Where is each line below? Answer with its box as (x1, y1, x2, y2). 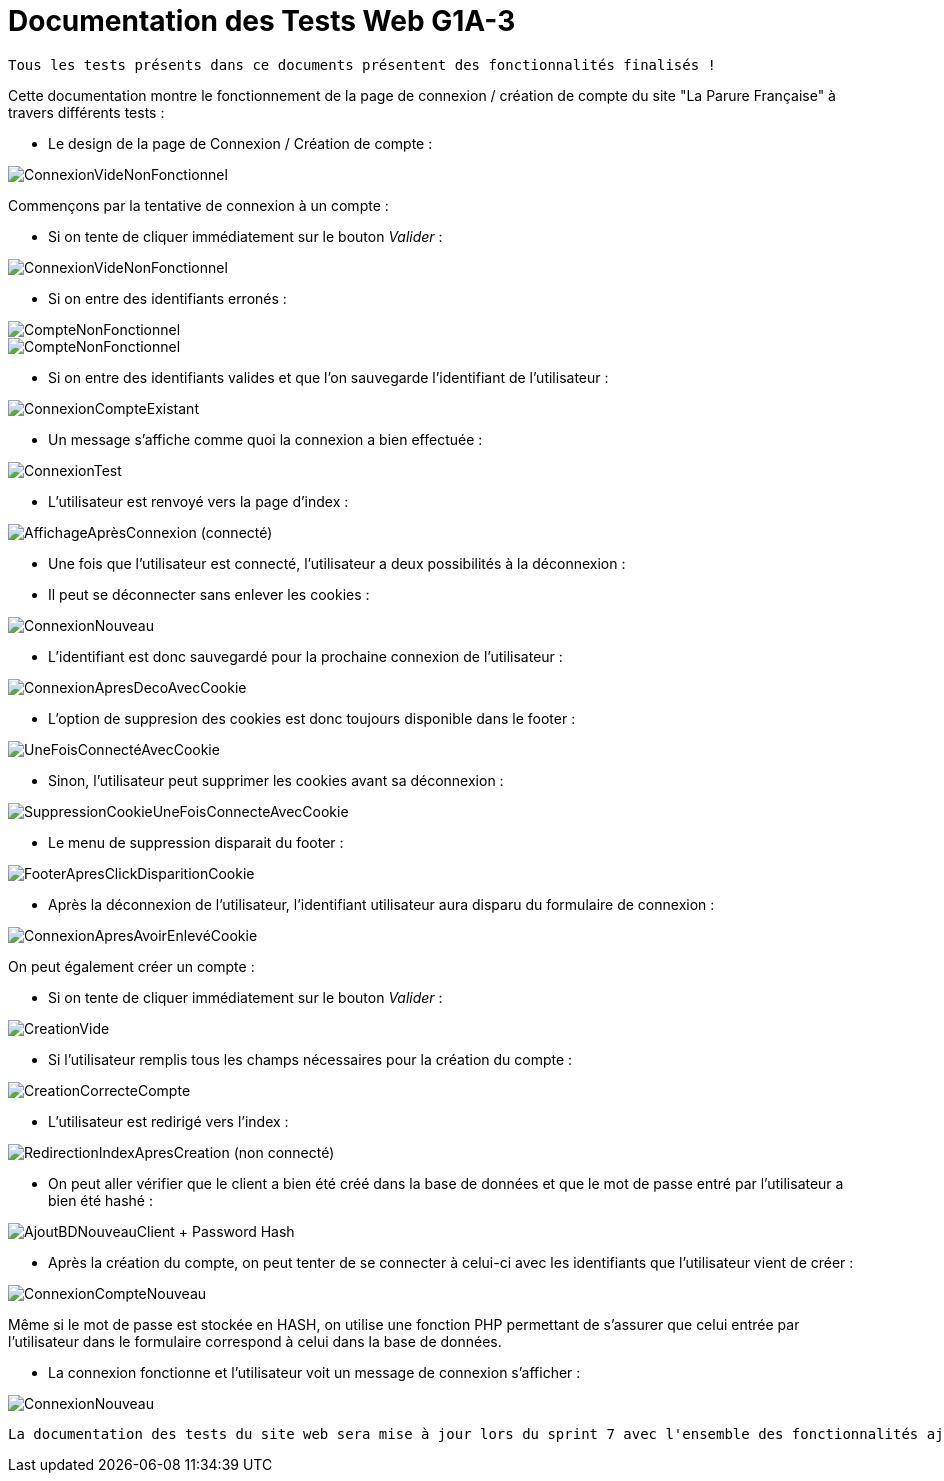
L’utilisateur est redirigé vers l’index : (48, 1112, 289, 1130)
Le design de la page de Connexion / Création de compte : (48, 134, 433, 152)
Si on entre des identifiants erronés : (48, 289, 287, 307)
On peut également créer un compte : (8, 957, 255, 975)
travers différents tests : (8, 103, 165, 121)
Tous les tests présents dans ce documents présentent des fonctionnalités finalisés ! (8, 56, 717, 73)
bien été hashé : (48, 1191, 153, 1209)
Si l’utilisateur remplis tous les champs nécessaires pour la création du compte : (48, 1050, 573, 1068)
